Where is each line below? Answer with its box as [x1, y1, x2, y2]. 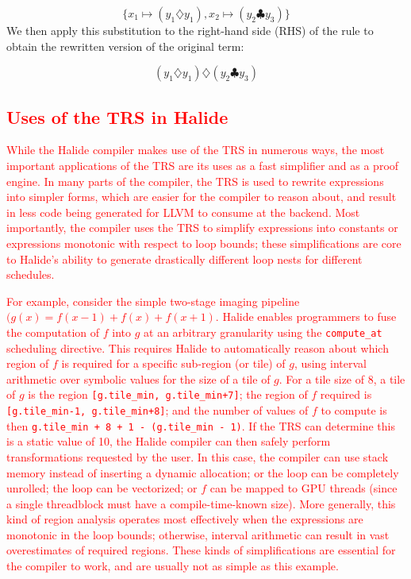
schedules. [6, 266, 55, 283]
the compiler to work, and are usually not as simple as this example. [6, 558, 339, 574]
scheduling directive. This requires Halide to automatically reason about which [6, 339, 389, 356]
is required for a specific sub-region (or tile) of [61, 355, 286, 372]
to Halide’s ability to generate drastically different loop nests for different [6, 250, 363, 267]
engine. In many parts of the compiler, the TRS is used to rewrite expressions [6, 172, 384, 189]
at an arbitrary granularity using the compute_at [144, 323, 382, 340]
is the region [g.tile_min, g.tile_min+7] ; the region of [28, 386, 308, 403]
